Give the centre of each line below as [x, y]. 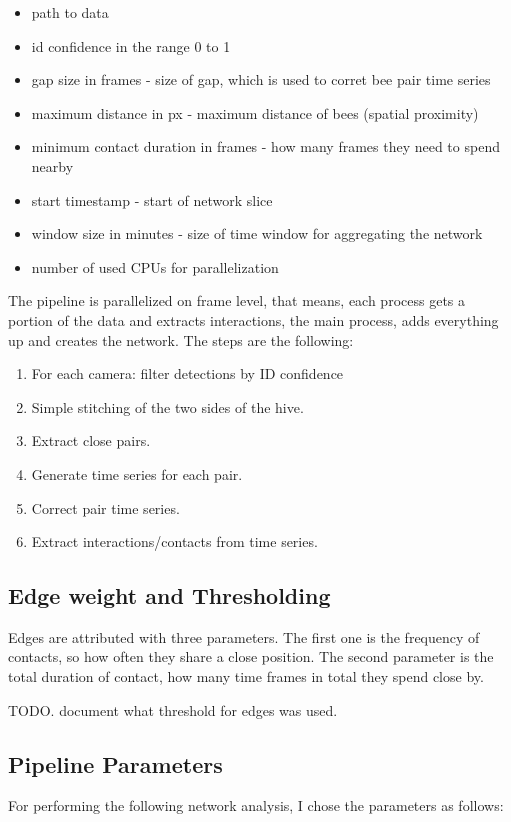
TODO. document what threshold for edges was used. [173, 709]
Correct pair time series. [105, 507]
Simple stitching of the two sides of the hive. [167, 406]
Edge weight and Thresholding [169, 595]
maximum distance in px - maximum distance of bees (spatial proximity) [255, 112]
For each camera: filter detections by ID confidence [187, 373]
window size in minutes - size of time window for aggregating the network [257, 233]
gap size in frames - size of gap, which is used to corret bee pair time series [261, 79]
